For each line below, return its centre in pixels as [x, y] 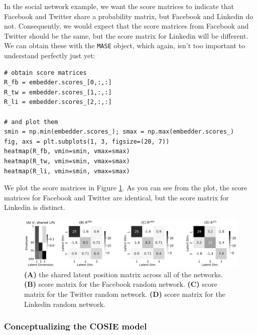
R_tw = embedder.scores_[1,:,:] [58, 92]
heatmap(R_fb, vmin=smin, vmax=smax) [67, 151]
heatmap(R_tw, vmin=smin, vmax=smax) [67, 161]
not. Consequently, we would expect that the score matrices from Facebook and [126, 26]
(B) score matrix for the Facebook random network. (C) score [121, 284]
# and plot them [31, 122]
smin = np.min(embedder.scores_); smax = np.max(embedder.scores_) [119, 132]
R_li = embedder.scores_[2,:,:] [58, 102]
